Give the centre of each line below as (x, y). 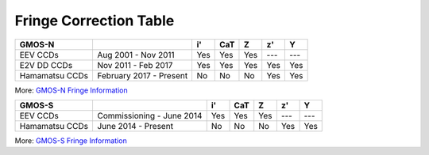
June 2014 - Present (135, 126)
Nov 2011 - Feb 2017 (135, 65)
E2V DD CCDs (46, 65)
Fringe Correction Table (95, 21)
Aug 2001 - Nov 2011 (135, 55)
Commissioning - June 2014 (149, 115)
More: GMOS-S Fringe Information (71, 140)
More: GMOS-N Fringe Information (71, 90)
